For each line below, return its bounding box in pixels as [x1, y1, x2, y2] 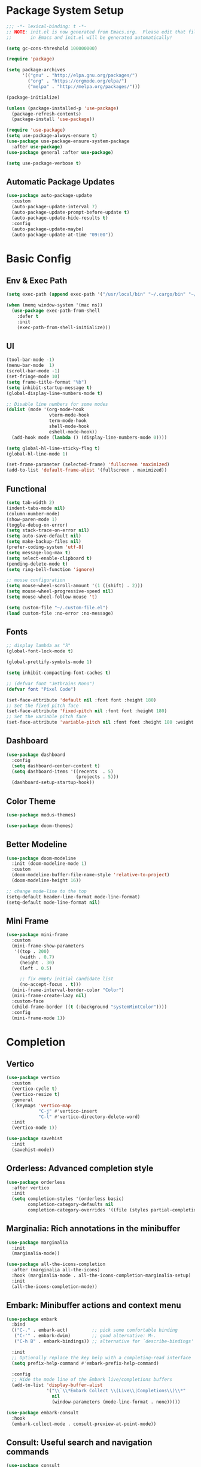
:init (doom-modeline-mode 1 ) [11, 861, 87, 867]
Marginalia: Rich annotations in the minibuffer [6, 1223, 181, 1234]
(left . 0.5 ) [19, 965, 52, 971]
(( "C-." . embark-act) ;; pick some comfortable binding [11, 1327, 178, 1334]
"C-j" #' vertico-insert [38, 1108, 98, 1114]
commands [6, 1447, 49, 1457]
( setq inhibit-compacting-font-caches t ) [6, 670, 111, 676]
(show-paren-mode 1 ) [6, 516, 58, 523]
